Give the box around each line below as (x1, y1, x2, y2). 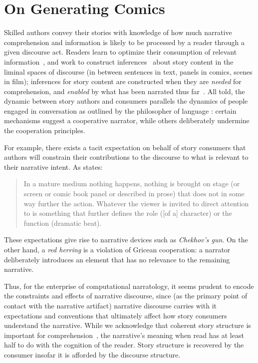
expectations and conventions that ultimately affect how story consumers (4, 310, 227, 320)
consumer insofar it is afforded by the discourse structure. (4, 349, 181, 359)
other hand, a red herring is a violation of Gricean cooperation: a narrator (4, 244, 231, 254)
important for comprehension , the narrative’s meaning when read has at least (4, 329, 244, 340)
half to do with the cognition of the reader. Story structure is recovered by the (4, 339, 244, 350)
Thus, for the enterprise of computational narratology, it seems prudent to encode (4, 280, 254, 291)
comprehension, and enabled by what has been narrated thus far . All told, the (4, 86, 245, 96)
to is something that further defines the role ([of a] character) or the (23, 208, 232, 218)
